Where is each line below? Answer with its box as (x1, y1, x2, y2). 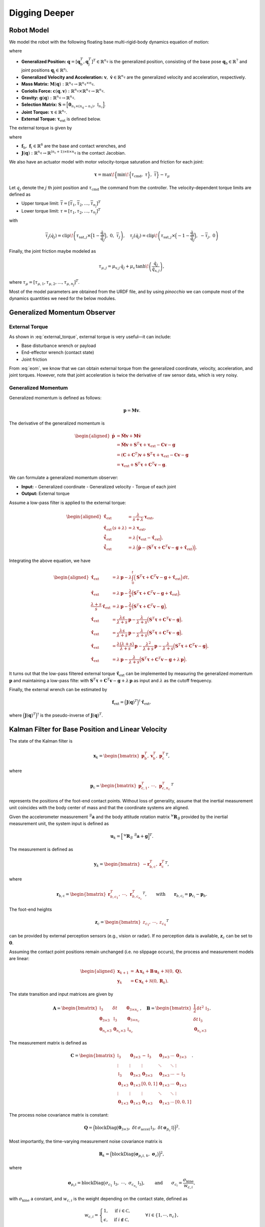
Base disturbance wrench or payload (21, 343, 96, 348)
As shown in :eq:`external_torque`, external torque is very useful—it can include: (9, 334, 171, 340)
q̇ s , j (152, 267, 160, 273)
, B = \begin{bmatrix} (140, 1005, 192, 1011)
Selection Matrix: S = (21, 102, 66, 107)
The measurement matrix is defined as (9, 1040, 87, 1045)
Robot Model (9, 26, 49, 34)
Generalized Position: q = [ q (21, 58, 80, 64)
